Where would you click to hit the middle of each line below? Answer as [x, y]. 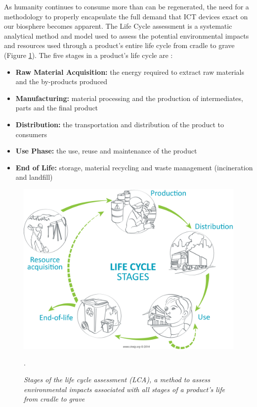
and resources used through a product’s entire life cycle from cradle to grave [119, 45]
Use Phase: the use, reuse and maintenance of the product [106, 151]
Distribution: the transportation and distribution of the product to [120, 124]
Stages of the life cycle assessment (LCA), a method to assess [117, 380]
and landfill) [34, 177]
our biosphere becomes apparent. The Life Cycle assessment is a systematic [118, 26]
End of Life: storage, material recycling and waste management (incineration [134, 167]
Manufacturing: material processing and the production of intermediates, [129, 98]
